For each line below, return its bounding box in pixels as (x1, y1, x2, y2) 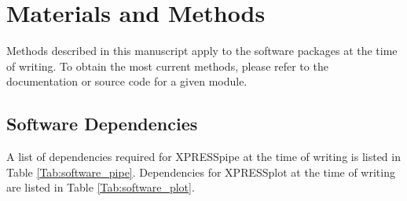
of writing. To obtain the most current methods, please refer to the (6, 57, 328, 74)
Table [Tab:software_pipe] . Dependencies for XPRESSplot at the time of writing (6, 163, 395, 180)
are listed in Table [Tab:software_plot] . (6, 179, 195, 196)
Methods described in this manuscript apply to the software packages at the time (6, 42, 398, 59)
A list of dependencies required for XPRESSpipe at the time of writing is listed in (6, 148, 401, 165)
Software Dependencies (6, 111, 198, 136)
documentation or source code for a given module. (6, 73, 247, 90)
